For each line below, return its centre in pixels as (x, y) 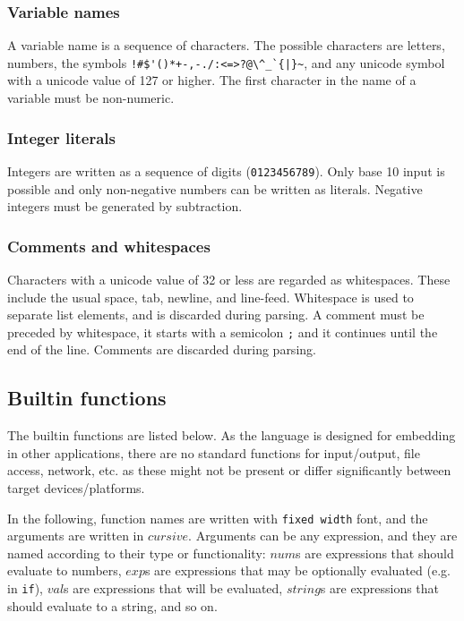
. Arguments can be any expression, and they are (323, 536)
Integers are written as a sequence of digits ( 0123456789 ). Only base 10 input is (226, 170)
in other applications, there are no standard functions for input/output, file (214, 452)
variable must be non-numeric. (91, 98)
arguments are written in (76, 536)
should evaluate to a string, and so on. (112, 605)
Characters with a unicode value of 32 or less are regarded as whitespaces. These (229, 279)
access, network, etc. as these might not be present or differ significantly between (229, 470)
